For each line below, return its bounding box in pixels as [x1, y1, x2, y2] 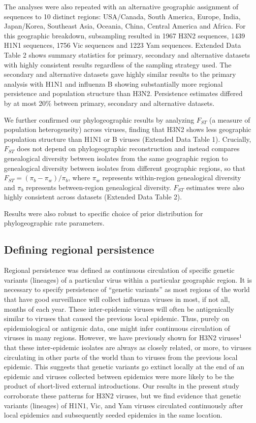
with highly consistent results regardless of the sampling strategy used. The [4, 59, 232, 69]
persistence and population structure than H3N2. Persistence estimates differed [4, 88, 243, 98]
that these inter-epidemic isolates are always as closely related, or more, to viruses [4, 342, 252, 353]
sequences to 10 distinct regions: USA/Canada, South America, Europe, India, [4, 11, 241, 21]
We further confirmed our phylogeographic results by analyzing [4, 114, 194, 125]
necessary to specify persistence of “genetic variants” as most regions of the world [4, 284, 250, 294]
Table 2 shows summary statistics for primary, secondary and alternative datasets [4, 49, 250, 60]
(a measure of [209, 114, 251, 125]
